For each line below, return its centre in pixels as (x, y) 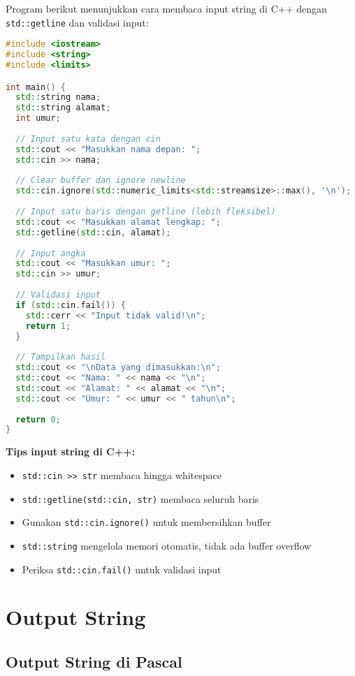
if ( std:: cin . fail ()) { (71, 305)
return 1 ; (48, 326)
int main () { (36, 87)
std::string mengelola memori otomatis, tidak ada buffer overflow (167, 545)
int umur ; (38, 118)
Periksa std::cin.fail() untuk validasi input (122, 569)
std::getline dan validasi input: (77, 22)
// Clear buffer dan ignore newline (101, 181)
